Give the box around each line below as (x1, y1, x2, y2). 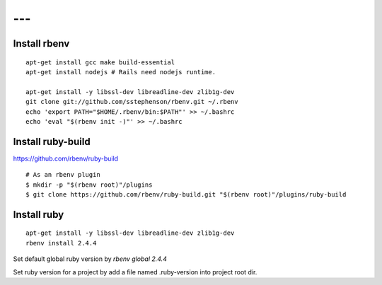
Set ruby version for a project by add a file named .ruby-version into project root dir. (13, 267, 257, 276)
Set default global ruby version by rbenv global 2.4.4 (13, 255, 168, 263)
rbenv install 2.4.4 (25, 239, 97, 247)
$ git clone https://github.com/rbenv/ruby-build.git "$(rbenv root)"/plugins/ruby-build (25, 190, 347, 198)
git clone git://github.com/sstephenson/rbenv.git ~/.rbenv (25, 98, 238, 106)
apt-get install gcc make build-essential (25, 58, 175, 66)
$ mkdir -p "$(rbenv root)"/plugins (25, 180, 153, 189)
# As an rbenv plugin (25, 170, 100, 179)
